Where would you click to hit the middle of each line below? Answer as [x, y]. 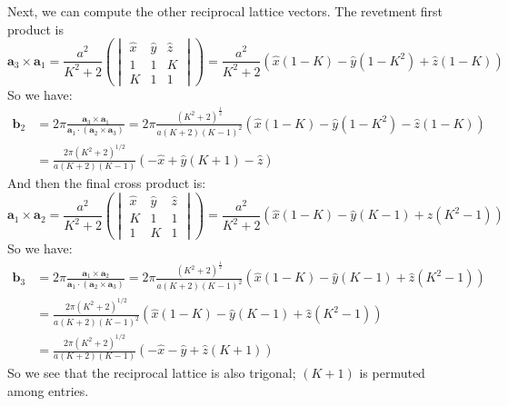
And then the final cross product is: [107, 183]
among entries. [48, 390]
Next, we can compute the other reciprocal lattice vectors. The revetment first [225, 11]
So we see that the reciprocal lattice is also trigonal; [152, 373]
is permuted [392, 373]
